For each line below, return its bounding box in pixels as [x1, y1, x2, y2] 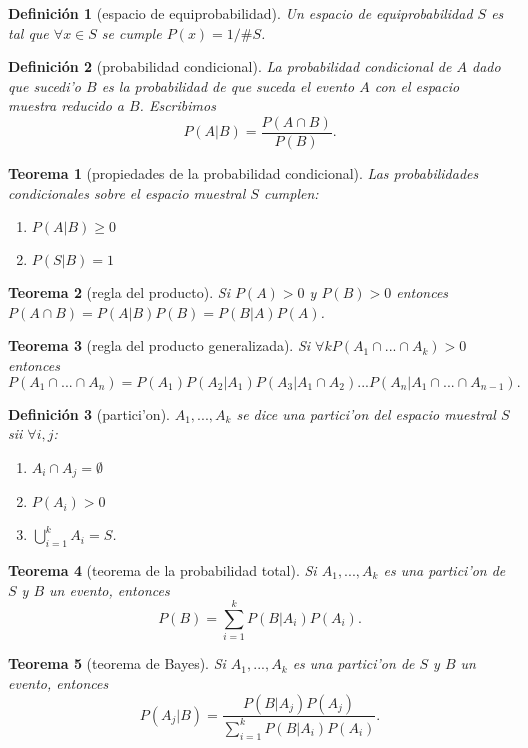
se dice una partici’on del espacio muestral [236, 403, 496, 424]
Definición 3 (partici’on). [8, 403, 170, 424]
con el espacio [374, 75, 460, 96]
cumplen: [263, 182, 319, 203]
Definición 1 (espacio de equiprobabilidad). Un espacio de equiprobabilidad [8, 3, 473, 23]
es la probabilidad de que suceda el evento [101, 75, 355, 96]
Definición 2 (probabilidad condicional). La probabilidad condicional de [8, 56, 452, 77]
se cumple [101, 22, 162, 43]
